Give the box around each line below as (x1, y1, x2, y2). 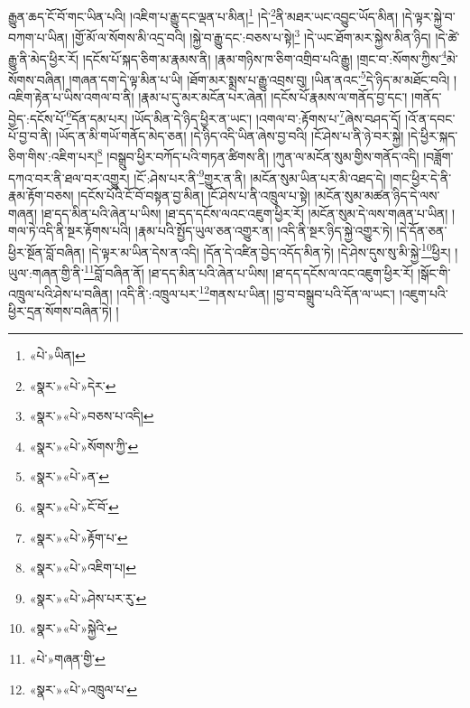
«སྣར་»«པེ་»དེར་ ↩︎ (29, 376, 116, 395)
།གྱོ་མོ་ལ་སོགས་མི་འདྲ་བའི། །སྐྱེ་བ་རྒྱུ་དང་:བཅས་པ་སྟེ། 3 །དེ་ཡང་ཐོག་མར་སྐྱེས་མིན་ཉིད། (71, 25, 431, 46)
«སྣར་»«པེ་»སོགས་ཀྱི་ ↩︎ (29, 436, 139, 455)
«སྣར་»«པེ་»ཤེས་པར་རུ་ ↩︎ (29, 588, 147, 607)
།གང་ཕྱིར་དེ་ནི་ (390, 168, 452, 187)
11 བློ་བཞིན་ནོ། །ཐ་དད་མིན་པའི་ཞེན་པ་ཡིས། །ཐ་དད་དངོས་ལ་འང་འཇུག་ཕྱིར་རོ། (83, 260, 414, 282)
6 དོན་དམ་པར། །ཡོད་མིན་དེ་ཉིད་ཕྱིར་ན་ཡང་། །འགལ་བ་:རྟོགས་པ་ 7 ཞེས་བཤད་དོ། (66, 106, 401, 127)
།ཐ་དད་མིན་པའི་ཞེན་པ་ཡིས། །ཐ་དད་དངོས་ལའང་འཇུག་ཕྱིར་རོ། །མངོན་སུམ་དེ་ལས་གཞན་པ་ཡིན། (41, 203, 448, 222)
